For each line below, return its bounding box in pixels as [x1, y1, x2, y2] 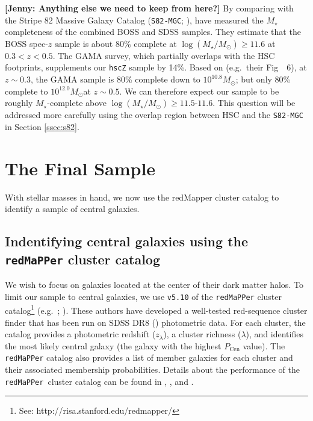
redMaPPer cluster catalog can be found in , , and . [5, 375, 194, 387]
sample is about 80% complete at [55, 37, 177, 49]
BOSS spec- [5, 37, 48, 49]
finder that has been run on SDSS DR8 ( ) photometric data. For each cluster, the [5, 316, 306, 328]
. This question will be [212, 96, 296, 109]
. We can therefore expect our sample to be [119, 84, 279, 97]
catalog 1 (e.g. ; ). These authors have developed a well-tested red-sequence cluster [5, 302, 308, 316]
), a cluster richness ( [163, 328, 241, 340]
